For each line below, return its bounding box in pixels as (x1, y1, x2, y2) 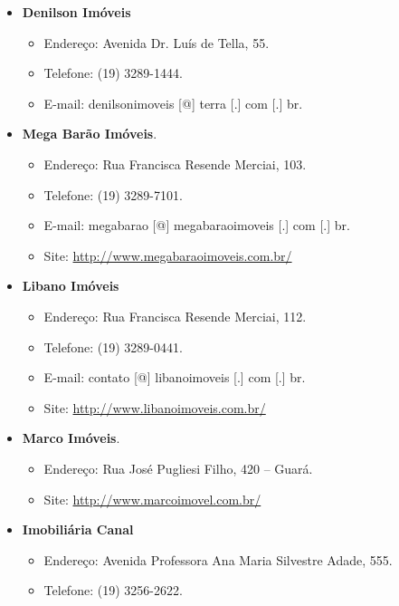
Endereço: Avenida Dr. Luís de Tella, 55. (43, 33, 270, 52)
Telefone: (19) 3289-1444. (43, 63, 183, 82)
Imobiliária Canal (22, 520, 134, 539)
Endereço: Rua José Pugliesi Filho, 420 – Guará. (43, 458, 313, 477)
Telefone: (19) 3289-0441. (43, 337, 183, 356)
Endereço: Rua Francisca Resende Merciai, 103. (43, 154, 307, 173)
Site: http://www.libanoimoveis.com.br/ (43, 398, 266, 417)
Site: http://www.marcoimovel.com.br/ (43, 489, 261, 508)
